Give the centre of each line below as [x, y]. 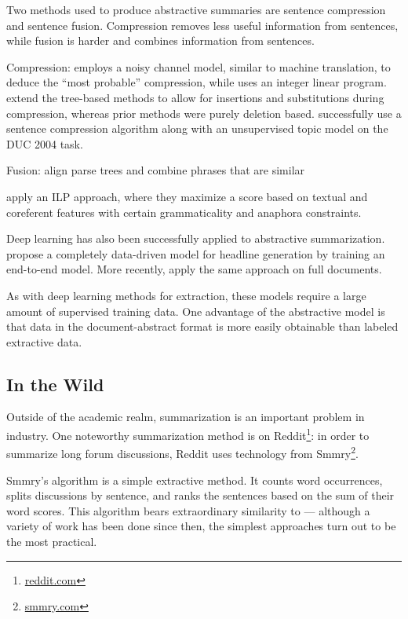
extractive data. [44, 341]
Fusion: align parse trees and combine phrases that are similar [156, 170]
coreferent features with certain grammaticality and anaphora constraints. [184, 212]
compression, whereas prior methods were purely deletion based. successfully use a [204, 113]
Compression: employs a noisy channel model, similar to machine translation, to [199, 66]
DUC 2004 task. [45, 143]
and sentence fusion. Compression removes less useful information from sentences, [202, 25]
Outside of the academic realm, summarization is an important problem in [186, 417]
